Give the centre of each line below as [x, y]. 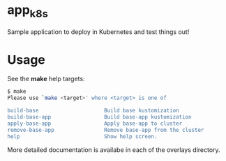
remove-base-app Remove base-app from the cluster [106, 130]
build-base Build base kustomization [93, 111]
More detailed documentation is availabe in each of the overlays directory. [114, 150]
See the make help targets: [46, 79]
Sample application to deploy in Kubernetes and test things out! [98, 32]
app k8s [28, 11]
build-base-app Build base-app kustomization [99, 117]
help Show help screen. [82, 136]
